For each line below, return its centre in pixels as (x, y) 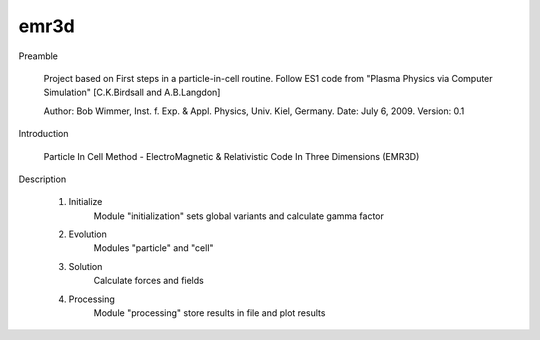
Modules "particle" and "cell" (153, 248)
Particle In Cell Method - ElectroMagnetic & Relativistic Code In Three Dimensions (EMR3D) (231, 156)
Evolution (87, 234)
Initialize (85, 202)
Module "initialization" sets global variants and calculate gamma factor (239, 216)
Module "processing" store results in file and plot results (209, 313)
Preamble (38, 56)
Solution (85, 266)
